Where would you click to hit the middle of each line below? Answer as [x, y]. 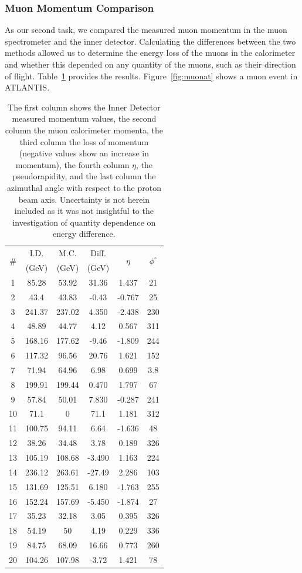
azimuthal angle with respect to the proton [84, 187]
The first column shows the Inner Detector [84, 107]
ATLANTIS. [27, 87]
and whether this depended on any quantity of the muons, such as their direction [150, 64]
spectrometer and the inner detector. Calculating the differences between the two [150, 41]
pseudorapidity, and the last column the [84, 176]
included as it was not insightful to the [84, 211]
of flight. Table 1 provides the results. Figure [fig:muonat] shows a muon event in [151, 76]
